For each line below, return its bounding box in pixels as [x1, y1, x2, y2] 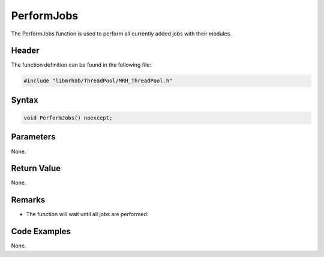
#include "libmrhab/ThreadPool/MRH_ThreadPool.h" [23, 77, 173, 84]
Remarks [11, 195, 46, 205]
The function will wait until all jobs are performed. [26, 211, 149, 218]
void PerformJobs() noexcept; [23, 115, 113, 121]
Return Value [11, 163, 61, 174]
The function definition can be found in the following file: [11, 61, 151, 68]
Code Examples [11, 226, 71, 237]
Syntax [11, 95, 38, 105]
